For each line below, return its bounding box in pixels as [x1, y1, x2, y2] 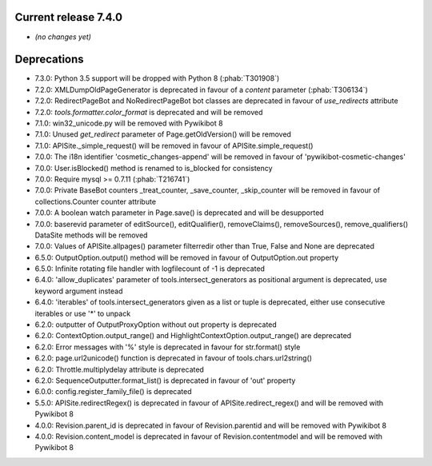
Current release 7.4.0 [14, 10, 123, 24]
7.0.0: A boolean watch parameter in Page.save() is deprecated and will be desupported [34, 208, 324, 217]
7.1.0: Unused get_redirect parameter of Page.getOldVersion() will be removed [34, 129, 292, 139]
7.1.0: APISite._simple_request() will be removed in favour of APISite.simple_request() [34, 141, 314, 150]
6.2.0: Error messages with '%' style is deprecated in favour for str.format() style [34, 342, 301, 352]
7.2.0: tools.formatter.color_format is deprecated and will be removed [34, 107, 263, 117]
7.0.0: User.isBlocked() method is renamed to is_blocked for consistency [34, 163, 273, 173]
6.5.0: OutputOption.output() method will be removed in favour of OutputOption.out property [34, 253, 339, 262]
